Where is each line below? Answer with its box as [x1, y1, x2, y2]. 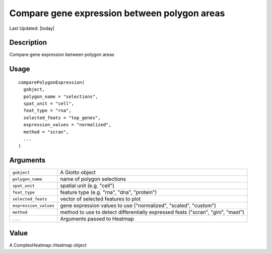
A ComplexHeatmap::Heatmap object [9, 242, 87, 248]
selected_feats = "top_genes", [23, 115, 101, 121]
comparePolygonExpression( [18, 79, 85, 85]
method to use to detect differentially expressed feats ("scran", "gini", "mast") [60, 209, 244, 216]
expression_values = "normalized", [23, 122, 112, 128]
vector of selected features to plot [60, 195, 141, 202]
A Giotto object [60, 169, 96, 176]
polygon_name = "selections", [23, 93, 98, 99]
